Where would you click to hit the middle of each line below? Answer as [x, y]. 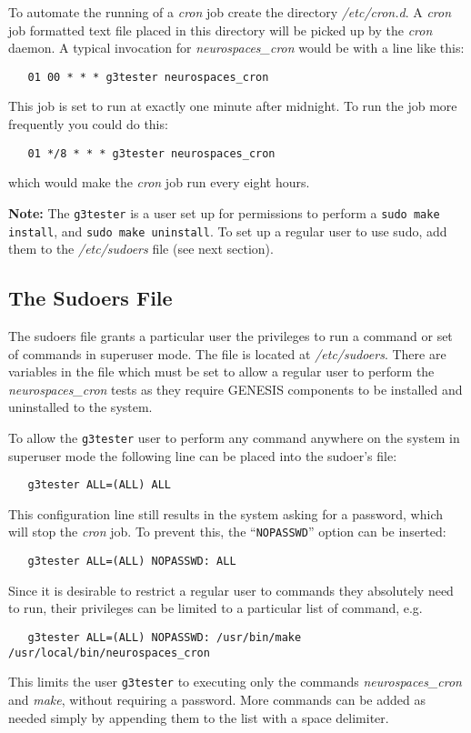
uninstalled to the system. [80, 407]
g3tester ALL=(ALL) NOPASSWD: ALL [132, 562]
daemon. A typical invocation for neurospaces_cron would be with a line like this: [236, 48]
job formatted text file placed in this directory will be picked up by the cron [220, 30]
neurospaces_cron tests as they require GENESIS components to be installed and [235, 389]
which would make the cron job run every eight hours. [159, 182]
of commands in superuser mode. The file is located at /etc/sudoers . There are [227, 353]
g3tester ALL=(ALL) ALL [99, 485]
